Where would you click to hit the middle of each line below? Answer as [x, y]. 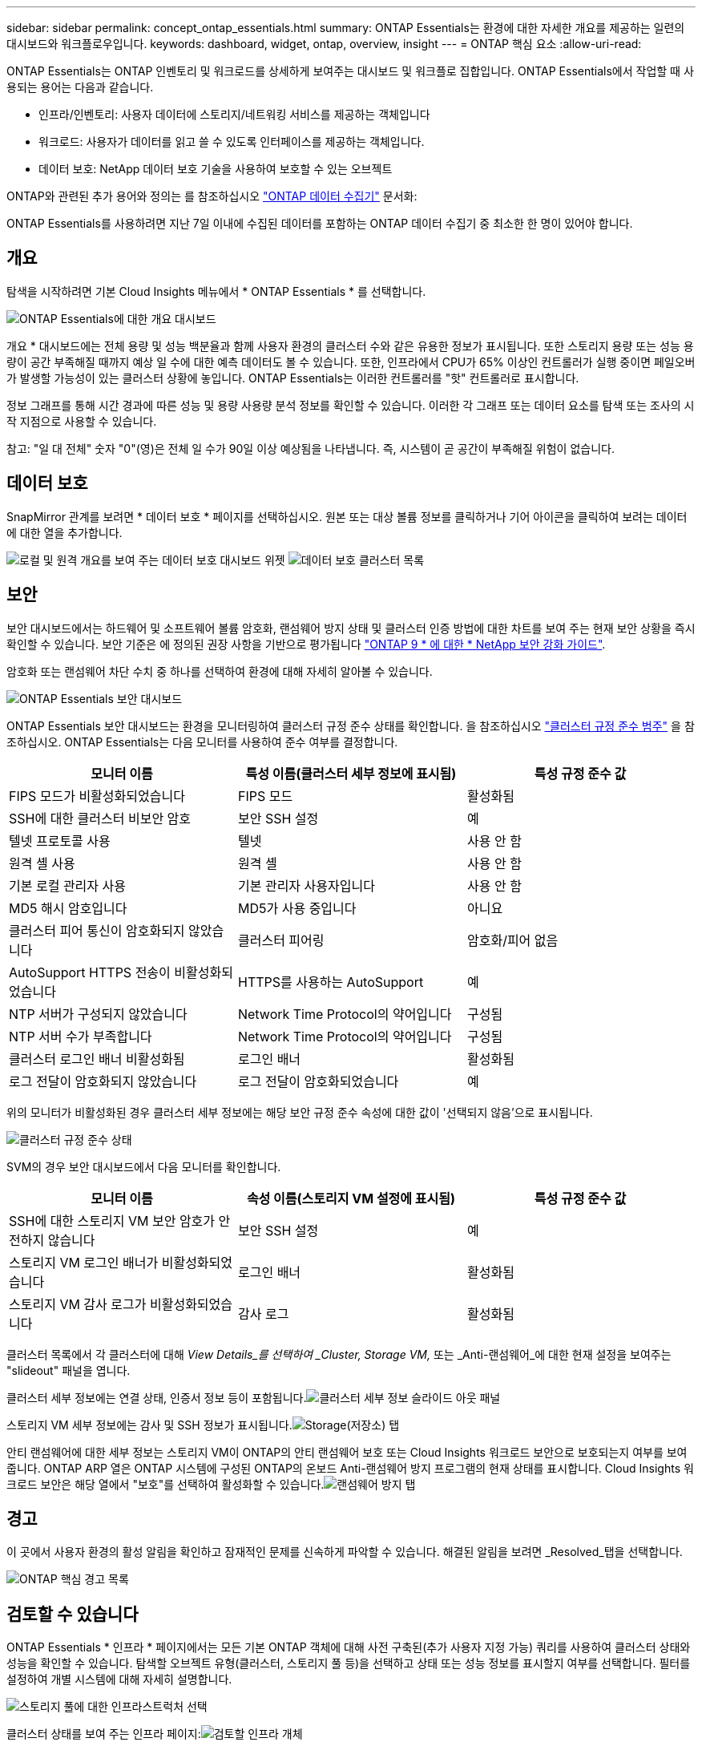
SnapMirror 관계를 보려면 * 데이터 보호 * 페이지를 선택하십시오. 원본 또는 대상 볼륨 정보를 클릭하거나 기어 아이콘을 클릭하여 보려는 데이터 [347, 516]
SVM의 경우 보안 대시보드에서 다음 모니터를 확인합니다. [144, 1166]
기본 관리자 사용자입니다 [306, 885]
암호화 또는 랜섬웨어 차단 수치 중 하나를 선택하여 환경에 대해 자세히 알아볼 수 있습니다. [220, 671]
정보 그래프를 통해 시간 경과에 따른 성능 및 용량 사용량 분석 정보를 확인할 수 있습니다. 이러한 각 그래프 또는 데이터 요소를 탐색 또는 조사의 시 [351, 405]
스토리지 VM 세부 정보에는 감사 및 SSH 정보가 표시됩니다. [149, 1425]
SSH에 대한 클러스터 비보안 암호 [100, 818]
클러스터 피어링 [281, 940]
